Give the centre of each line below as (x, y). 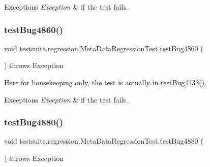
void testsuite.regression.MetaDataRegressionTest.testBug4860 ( (104, 48)
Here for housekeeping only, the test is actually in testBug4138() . (106, 82)
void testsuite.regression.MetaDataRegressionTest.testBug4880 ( (104, 141)
